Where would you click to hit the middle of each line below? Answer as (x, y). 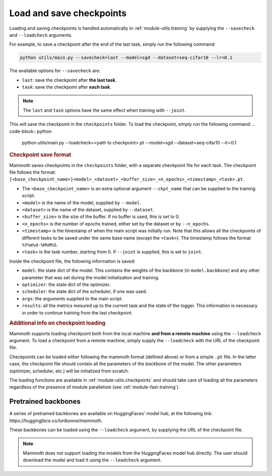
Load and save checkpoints (68, 13)
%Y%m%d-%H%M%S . (40, 245)
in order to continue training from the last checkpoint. (77, 312)
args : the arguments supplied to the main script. (72, 298)
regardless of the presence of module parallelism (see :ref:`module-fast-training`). (94, 387)
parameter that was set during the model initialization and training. (91, 277)
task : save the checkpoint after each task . (67, 87)
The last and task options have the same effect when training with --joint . (105, 110)
